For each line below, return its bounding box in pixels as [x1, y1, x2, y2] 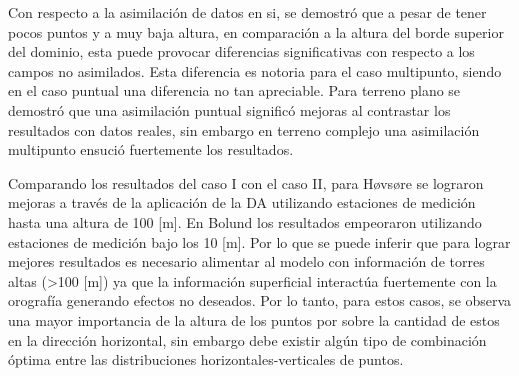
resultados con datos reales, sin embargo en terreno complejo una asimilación [8, 119, 480, 140]
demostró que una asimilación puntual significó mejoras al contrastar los [8, 99, 451, 120]
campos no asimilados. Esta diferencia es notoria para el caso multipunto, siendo [8, 60, 502, 81]
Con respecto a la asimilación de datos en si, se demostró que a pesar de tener [8, 2, 487, 22]
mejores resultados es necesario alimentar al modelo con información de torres [8, 251, 485, 272]
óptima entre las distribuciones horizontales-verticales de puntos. [8, 349, 404, 370]
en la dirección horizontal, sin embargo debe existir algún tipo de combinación [8, 329, 487, 350]
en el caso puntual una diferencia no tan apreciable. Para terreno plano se [8, 80, 461, 101]
